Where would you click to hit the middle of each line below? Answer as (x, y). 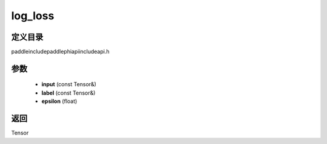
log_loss (33, 16)
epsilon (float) (59, 101)
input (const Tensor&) (69, 84)
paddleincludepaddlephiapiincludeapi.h (60, 52)
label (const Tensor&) (68, 93)
